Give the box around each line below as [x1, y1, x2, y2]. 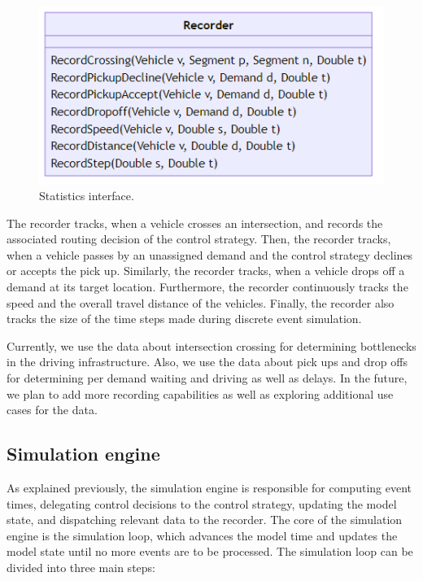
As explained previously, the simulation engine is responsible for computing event [7, 479, 412, 496]
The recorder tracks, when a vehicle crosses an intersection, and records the [7, 214, 383, 231]
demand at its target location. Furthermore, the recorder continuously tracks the [7, 278, 408, 295]
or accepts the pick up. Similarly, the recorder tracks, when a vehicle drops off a [7, 262, 405, 279]
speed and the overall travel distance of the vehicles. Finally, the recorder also [7, 294, 395, 311]
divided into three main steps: [7, 558, 155, 575]
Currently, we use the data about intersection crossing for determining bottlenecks [7, 337, 416, 354]
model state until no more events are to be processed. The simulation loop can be [7, 543, 413, 560]
